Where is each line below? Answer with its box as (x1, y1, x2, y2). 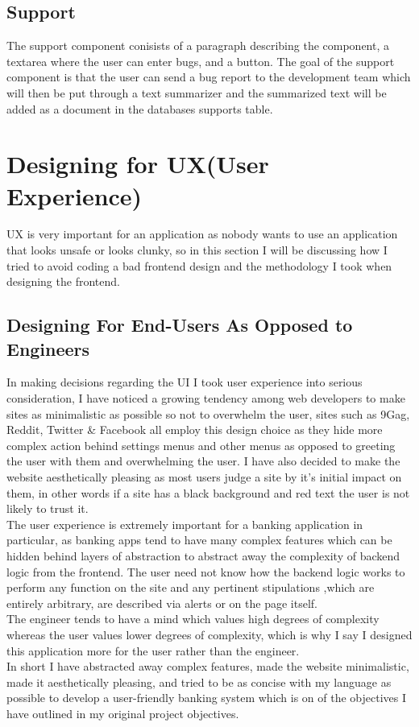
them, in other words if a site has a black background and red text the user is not (6, 484, 410, 501)
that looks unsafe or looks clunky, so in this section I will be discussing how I (6, 242, 388, 258)
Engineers (6, 336, 90, 361)
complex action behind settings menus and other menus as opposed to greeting (6, 436, 396, 453)
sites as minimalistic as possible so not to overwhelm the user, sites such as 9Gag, (6, 405, 410, 422)
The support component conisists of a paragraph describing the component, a (6, 37, 390, 54)
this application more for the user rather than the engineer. (6, 642, 300, 659)
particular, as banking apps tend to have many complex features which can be (6, 531, 392, 548)
